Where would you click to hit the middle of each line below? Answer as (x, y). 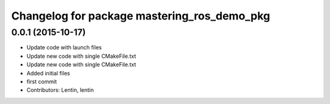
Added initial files (48, 73)
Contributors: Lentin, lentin (60, 90)
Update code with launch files (64, 47)
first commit (42, 81)
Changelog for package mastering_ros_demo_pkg (141, 16)
